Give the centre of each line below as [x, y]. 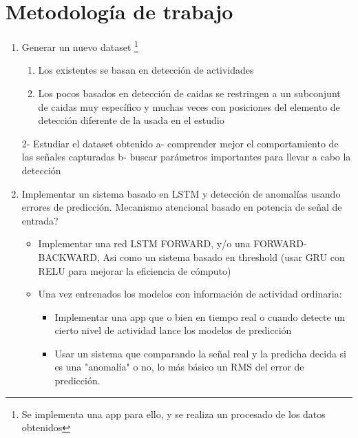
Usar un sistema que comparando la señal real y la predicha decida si [201, 353]
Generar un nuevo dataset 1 [80, 46]
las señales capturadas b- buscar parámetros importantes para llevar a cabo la [186, 157]
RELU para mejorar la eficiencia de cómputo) [135, 270]
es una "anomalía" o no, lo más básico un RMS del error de [179, 367]
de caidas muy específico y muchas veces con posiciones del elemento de [189, 106]
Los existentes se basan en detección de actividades [146, 70]
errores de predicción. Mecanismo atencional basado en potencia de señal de [182, 207]
